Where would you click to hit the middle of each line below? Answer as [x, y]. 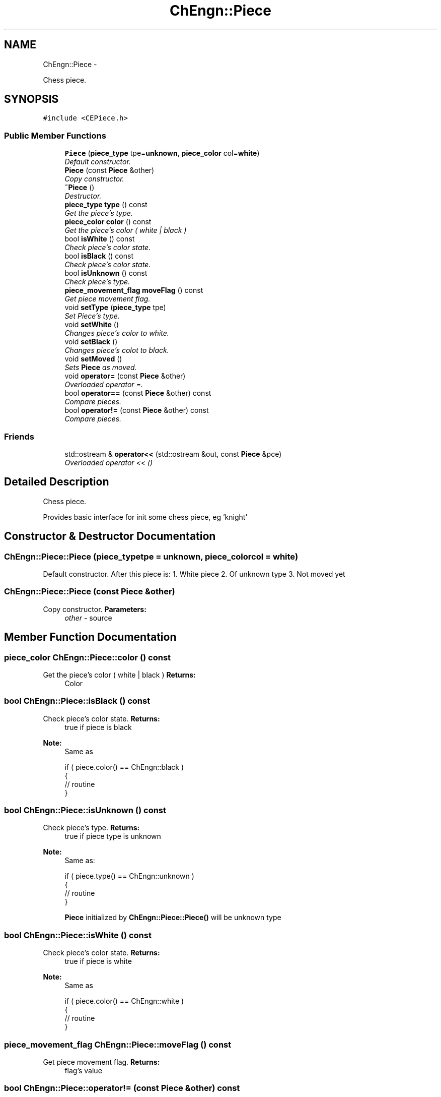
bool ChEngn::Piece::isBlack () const [77, 701]
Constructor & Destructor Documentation [110, 536]
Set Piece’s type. [92, 316]
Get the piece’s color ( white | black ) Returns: [119, 675]
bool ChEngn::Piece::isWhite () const [78, 935]
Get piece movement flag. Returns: [101, 1062]
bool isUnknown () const [106, 273]
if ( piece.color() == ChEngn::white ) [124, 1001]
